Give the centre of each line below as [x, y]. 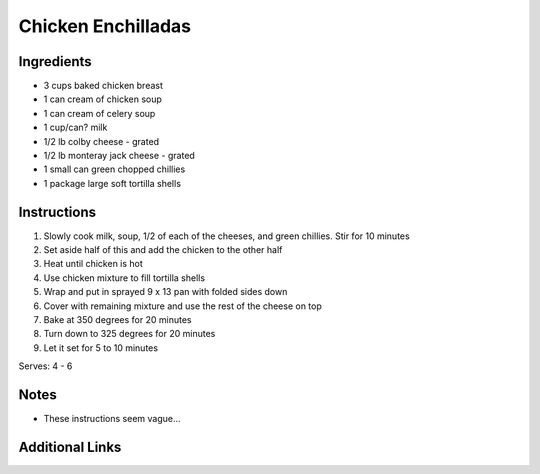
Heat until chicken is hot [93, 264]
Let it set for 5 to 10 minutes [101, 347]
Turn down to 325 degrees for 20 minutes [129, 334]
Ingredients [55, 61]
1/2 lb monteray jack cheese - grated [119, 156]
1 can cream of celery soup [99, 113]
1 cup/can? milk [75, 127]
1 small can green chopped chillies [114, 169]
